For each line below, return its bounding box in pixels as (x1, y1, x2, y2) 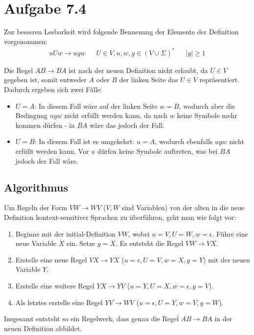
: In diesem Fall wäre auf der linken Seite (34, 100, 158, 111)
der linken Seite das (119, 74, 178, 85)
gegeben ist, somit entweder (4, 74, 87, 85)
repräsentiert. (199, 74, 240, 85)
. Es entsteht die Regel (115, 238, 184, 248)
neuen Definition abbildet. (4, 323, 82, 333)
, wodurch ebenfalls (155, 136, 213, 146)
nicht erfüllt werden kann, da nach (64, 110, 168, 120)
